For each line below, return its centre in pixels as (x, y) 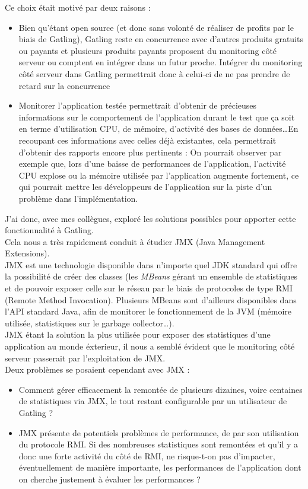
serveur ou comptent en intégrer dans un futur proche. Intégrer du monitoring (161, 62)
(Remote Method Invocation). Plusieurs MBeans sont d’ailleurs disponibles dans (151, 299)
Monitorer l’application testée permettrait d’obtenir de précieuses (138, 105)
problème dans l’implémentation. (78, 198)
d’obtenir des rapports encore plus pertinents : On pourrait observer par (150, 152)
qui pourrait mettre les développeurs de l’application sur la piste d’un (145, 187)
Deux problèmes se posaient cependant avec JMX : (97, 369)
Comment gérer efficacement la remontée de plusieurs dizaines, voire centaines (161, 389)
